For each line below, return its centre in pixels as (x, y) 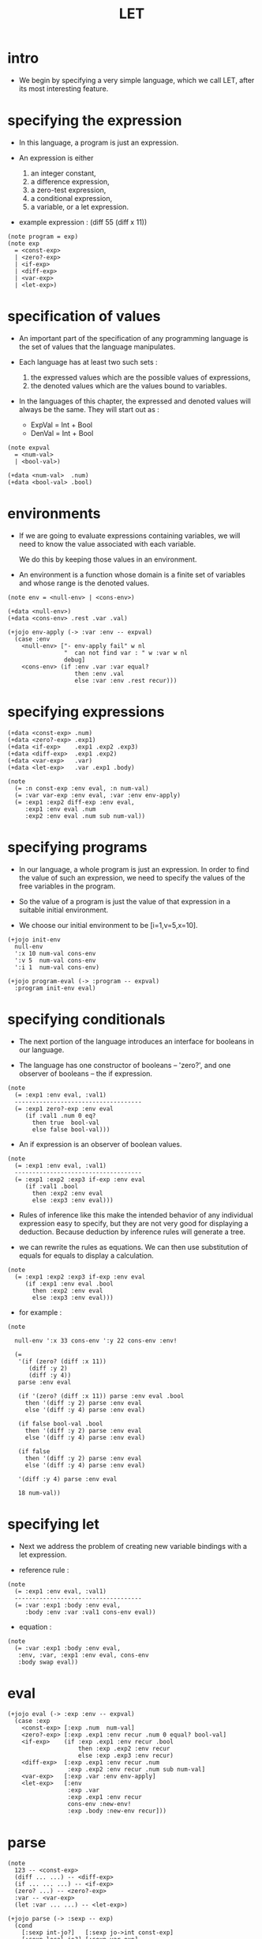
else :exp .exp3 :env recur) (126, 1756)
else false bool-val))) (71, 1129)
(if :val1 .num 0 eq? (60, 1115)
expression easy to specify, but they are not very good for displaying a (134, 1223)
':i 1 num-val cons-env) (57, 967)
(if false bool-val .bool (60, 1424)
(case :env (32, 639)
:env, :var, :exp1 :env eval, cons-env (83, 1655)
